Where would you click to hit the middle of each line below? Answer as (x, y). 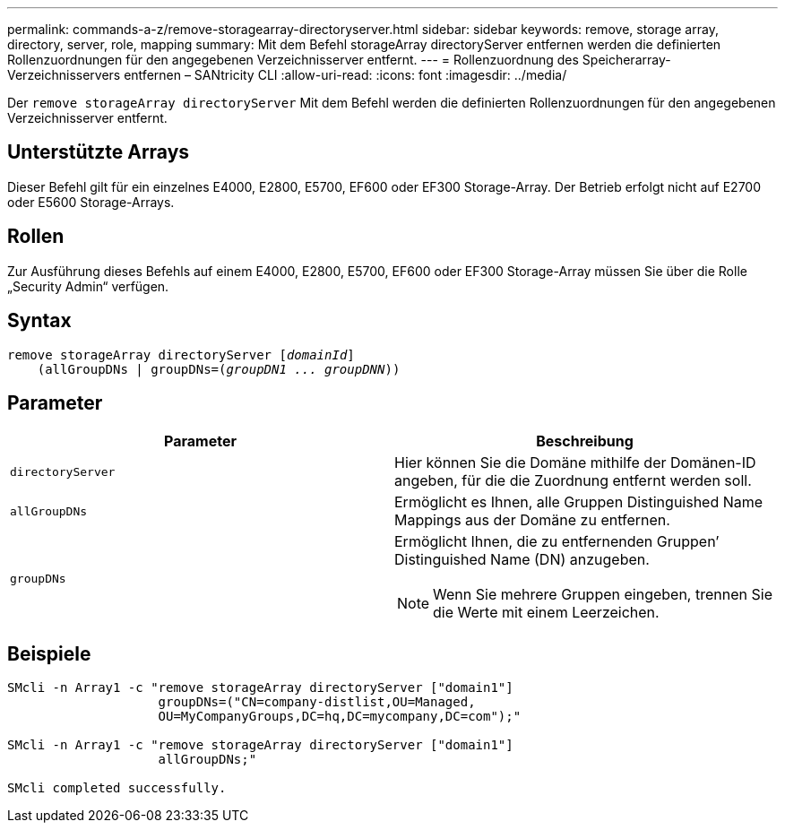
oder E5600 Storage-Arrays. (91, 202)
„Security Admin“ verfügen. (88, 286)
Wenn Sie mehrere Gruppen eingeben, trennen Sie (603, 595)
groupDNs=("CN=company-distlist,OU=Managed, (317, 702)
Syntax (39, 321)
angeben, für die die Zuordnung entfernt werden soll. (573, 481)
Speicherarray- (626, 60)
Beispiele (49, 653)
